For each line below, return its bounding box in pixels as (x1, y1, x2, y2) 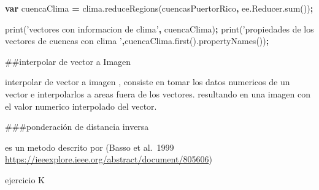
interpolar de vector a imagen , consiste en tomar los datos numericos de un (5, 75, 290, 88)
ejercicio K (5, 173, 45, 186)
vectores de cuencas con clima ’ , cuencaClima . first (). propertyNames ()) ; (5, 34, 269, 47)
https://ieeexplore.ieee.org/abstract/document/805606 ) (5, 153, 212, 165)
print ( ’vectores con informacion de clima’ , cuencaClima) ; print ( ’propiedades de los (5, 22, 314, 35)
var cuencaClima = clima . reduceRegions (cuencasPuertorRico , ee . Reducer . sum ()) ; (5, 2, 313, 14)
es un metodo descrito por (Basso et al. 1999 (5, 140, 174, 153)
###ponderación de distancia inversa (5, 120, 149, 133)
